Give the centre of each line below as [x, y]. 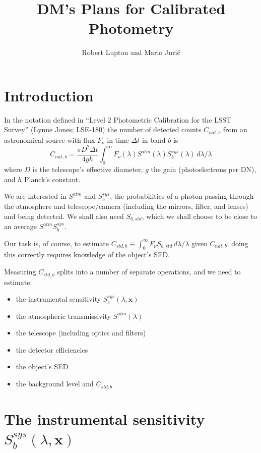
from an [235, 129]
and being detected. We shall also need [64, 216]
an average [20, 226]
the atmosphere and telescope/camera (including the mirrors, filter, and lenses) [126, 206]
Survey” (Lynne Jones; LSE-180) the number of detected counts [103, 129]
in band [154, 139]
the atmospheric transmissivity [63, 316]
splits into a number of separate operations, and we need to [149, 272]
